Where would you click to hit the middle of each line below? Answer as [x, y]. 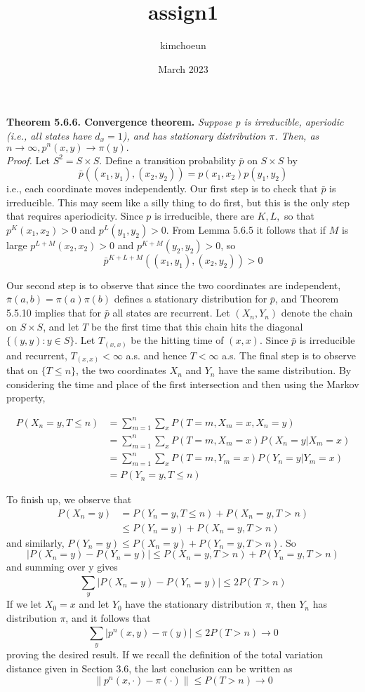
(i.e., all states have [49, 135]
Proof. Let [28, 160]
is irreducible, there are [204, 216]
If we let [24, 604]
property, [26, 398]
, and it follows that [108, 617]
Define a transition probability [170, 160]
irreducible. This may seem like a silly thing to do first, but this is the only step [178, 202]
